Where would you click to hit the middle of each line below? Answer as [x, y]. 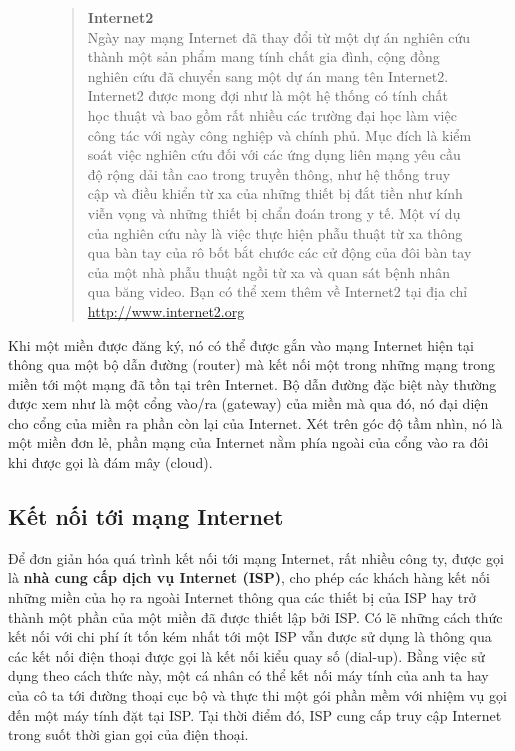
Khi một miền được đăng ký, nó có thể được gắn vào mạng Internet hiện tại [241, 344]
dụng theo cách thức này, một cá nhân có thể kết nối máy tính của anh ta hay [248, 675]
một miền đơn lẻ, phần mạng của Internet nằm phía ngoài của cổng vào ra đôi [248, 442]
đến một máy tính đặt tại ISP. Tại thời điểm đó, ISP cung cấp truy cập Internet [255, 714]
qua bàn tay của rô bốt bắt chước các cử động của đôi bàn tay [279, 252]
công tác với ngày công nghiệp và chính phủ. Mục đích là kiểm [279, 134]
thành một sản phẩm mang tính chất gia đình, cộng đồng [263, 56]
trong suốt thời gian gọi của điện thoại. [128, 734]
